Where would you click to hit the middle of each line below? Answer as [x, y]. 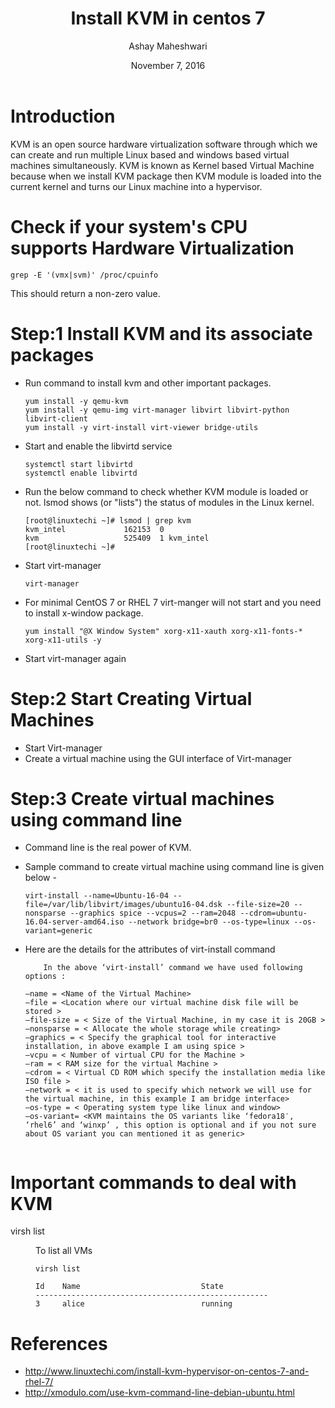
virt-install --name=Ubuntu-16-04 [96, 896]
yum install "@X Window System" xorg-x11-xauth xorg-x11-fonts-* [163, 631]
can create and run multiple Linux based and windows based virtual [150, 154]
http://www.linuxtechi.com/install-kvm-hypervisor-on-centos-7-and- [167, 1371]
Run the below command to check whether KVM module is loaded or [166, 491]
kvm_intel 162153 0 [94, 529]
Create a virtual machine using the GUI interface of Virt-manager [158, 758]
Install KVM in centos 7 [168, 18]
